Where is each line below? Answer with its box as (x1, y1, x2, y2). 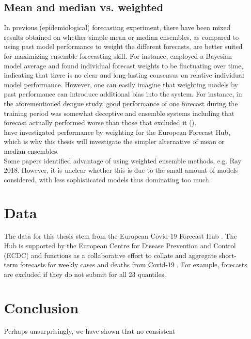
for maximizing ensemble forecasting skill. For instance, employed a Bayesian (4, 50, 232, 61)
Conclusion (4, 297, 79, 317)
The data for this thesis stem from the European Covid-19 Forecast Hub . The (4, 231, 237, 241)
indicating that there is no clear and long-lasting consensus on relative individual (4, 70, 244, 80)
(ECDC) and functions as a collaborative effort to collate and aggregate (4, 250, 217, 260)
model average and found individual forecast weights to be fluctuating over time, (4, 60, 243, 70)
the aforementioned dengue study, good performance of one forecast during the (4, 98, 238, 108)
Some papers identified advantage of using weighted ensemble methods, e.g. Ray (4, 155, 242, 165)
